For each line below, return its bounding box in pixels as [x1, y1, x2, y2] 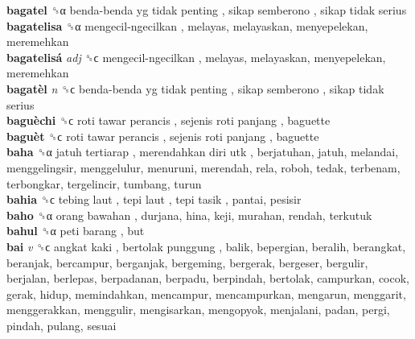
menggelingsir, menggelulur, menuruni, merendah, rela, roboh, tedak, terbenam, [6, 159, 401, 176]
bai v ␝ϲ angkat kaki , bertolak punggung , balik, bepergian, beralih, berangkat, [6, 238, 406, 254]
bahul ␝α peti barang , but [6, 222, 145, 239]
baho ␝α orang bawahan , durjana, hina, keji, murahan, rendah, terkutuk [6, 206, 372, 223]
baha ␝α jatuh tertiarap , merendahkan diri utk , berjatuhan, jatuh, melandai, [6, 143, 399, 160]
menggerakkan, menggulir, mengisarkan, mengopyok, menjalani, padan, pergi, [6, 301, 390, 318]
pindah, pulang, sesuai [6, 316, 117, 333]
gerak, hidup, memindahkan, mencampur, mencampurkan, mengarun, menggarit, [6, 285, 406, 302]
